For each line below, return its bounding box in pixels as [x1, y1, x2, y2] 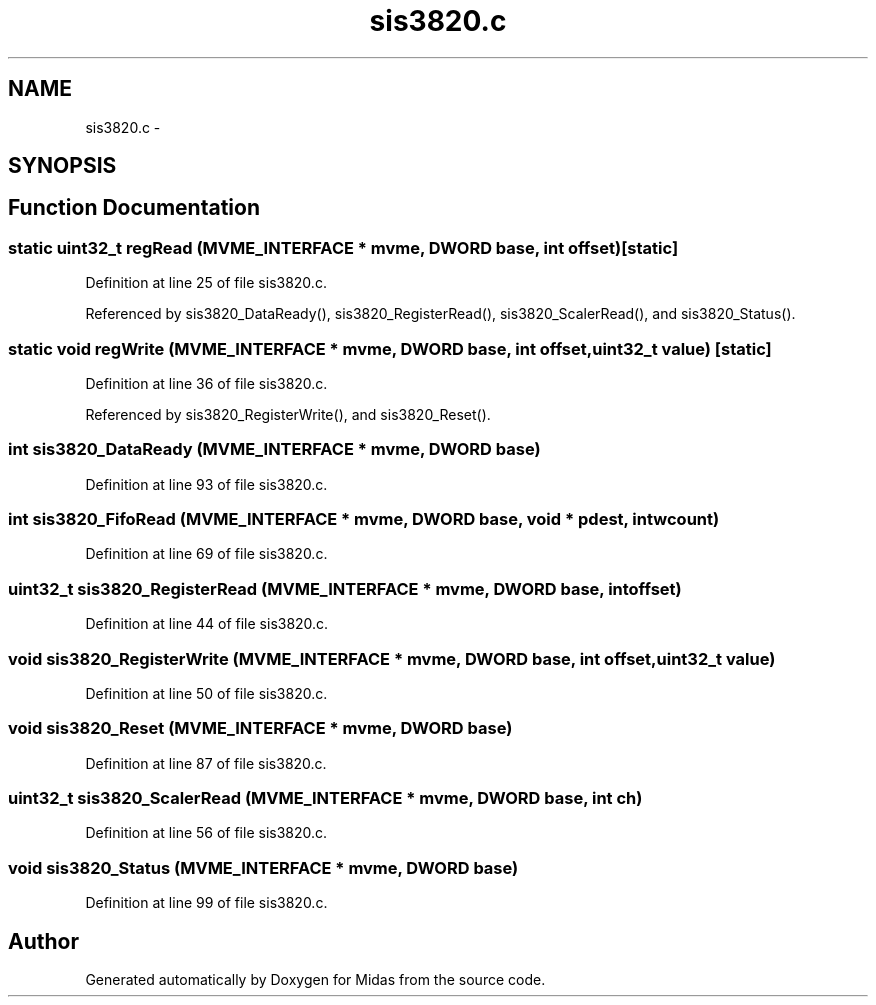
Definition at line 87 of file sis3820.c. [85, 754, 327, 772]
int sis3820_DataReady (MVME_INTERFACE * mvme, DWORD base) [8, 439, 541, 460]
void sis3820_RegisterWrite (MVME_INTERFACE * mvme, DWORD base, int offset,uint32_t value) [8, 648, 776, 669]
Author [8, 928, 79, 954]
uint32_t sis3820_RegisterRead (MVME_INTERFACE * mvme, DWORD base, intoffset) [8, 578, 682, 599]
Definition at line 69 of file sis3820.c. [85, 545, 328, 563]
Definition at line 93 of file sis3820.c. [85, 475, 328, 493]
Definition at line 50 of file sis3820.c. [85, 684, 328, 702]
